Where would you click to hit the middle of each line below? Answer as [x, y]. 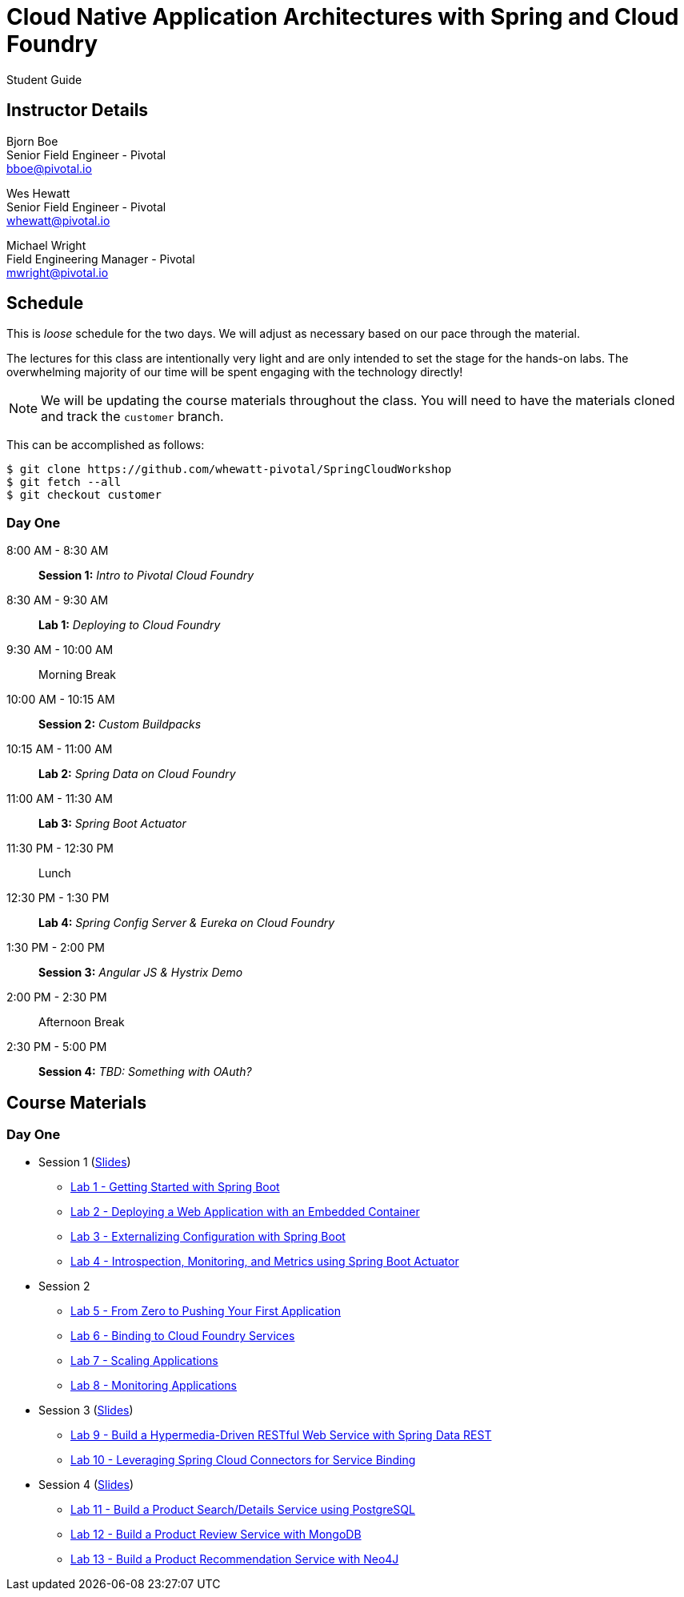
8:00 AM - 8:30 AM [58, 551]
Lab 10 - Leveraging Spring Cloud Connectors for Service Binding [243, 1460]
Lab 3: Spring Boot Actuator [112, 824]
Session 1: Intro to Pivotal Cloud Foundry [146, 576]
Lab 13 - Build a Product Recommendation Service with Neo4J [235, 1559]
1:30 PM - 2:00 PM [56, 948]
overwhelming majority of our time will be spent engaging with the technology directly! [235, 372]
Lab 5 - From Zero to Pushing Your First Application [206, 1311]
